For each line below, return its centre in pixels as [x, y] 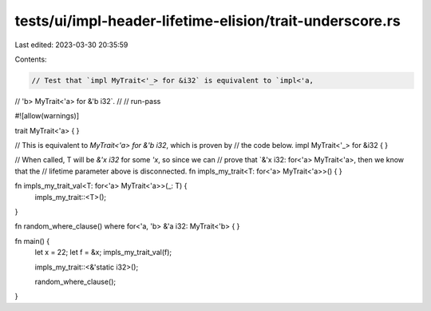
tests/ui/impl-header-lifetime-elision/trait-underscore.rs [208, 21]
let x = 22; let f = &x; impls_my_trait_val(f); [103, 253]
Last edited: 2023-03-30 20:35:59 [71, 45]
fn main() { [32, 241]
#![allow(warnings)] [47, 116]
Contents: [31, 59]
